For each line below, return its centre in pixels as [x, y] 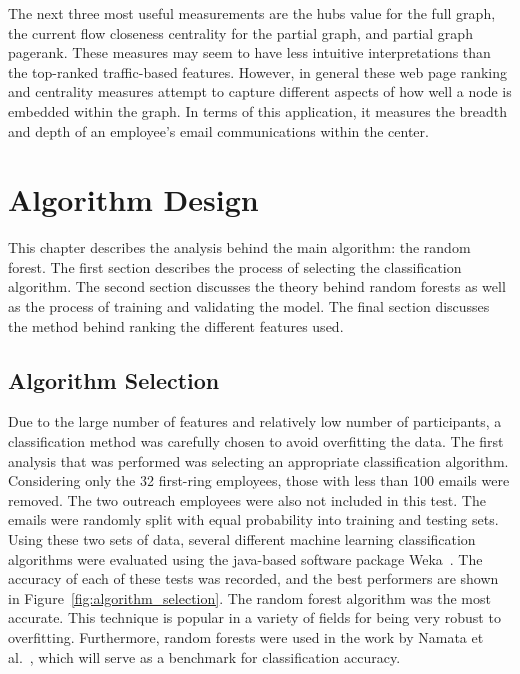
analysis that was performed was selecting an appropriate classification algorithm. [258, 460]
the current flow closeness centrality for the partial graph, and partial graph [240, 32]
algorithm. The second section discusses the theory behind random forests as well [257, 286]
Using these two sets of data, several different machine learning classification [242, 539]
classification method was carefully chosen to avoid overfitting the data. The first [256, 441]
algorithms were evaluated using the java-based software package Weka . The [245, 558]
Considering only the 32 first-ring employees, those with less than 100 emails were [259, 480]
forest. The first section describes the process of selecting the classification [235, 266]
